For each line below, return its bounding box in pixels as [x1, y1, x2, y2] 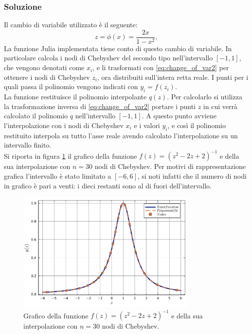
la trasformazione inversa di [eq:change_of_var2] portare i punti [4, 101, 196, 111]
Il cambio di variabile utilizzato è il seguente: [4, 19, 138, 30]
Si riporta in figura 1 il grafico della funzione [4, 150, 137, 161]
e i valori [134, 120, 160, 130]
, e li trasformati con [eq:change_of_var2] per [92, 62, 229, 73]
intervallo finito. [4, 140, 52, 150]
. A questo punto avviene [142, 111, 216, 121]
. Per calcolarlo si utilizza [167, 92, 242, 102]
